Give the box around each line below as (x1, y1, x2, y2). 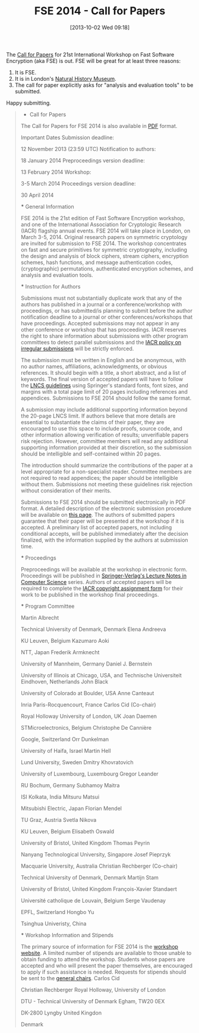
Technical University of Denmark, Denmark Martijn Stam (20, 874, 159, 881)
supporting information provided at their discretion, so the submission (20, 444, 192, 451)
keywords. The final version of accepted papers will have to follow (20, 375, 183, 382)
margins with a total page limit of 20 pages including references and (20, 388, 188, 395)
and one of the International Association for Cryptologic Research (20, 221, 182, 228)
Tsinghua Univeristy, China (20, 920, 87, 927)
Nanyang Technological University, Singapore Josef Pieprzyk (20, 850, 171, 858)
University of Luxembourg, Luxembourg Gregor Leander (20, 770, 159, 777)
